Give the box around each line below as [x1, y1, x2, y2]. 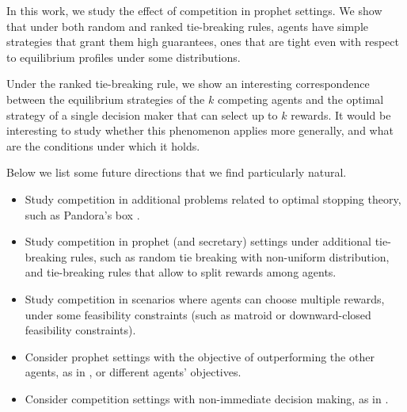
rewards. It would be [291, 106, 391, 123]
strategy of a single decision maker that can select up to [6, 106, 278, 123]
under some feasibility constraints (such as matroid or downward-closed [25, 306, 371, 322]
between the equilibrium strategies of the [6, 90, 205, 107]
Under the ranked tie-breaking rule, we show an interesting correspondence [6, 75, 370, 92]
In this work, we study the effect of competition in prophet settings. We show [6, 2, 382, 18]
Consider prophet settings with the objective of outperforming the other [25, 348, 375, 364]
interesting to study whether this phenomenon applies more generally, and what [6, 122, 394, 139]
